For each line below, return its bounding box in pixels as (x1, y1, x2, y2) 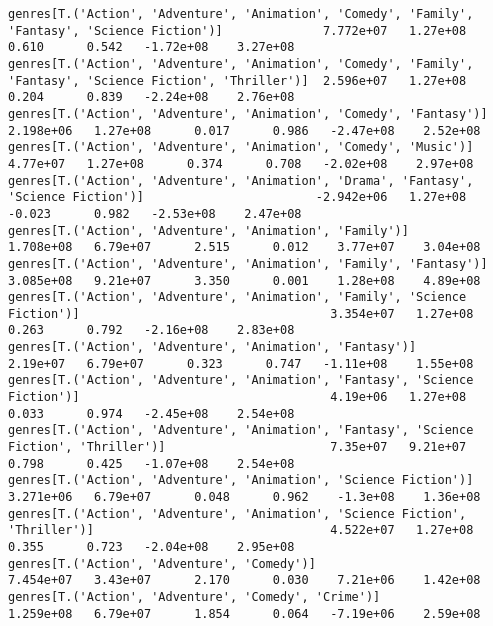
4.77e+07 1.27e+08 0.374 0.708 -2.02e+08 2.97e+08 (8, 156, 474, 171)
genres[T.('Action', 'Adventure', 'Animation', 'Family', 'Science (8, 290, 467, 305)
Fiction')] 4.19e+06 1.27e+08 (8, 390, 467, 405)
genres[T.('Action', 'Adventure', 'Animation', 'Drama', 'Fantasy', (8, 173, 474, 188)
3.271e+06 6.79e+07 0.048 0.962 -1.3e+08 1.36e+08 (8, 490, 481, 505)
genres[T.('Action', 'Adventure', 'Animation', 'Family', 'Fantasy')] (8, 256, 488, 271)
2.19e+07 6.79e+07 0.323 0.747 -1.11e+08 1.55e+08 (8, 356, 474, 371)
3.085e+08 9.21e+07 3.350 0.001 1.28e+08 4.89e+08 (8, 273, 481, 288)
